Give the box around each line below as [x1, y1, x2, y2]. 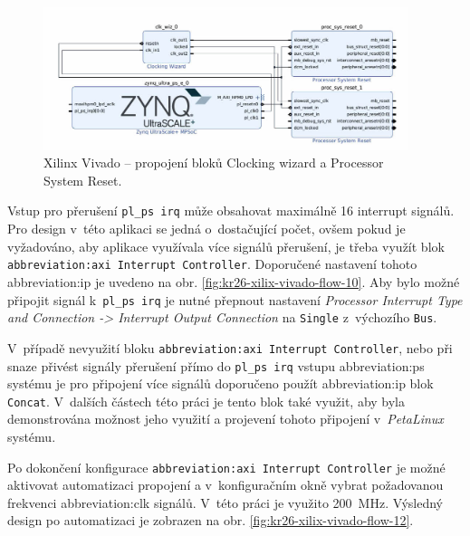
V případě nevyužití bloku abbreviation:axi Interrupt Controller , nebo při [7, 338, 453, 357]
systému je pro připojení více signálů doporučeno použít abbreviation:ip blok [7, 374, 434, 393]
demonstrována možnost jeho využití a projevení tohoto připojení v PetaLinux [7, 409, 444, 428]
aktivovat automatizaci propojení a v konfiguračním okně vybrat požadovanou [7, 475, 444, 494]
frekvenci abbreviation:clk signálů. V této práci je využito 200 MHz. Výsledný [7, 493, 443, 512]
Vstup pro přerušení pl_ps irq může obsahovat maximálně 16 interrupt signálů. [7, 201, 455, 220]
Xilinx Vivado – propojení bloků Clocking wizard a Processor [43, 153, 384, 172]
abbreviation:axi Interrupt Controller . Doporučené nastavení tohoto [7, 254, 417, 273]
